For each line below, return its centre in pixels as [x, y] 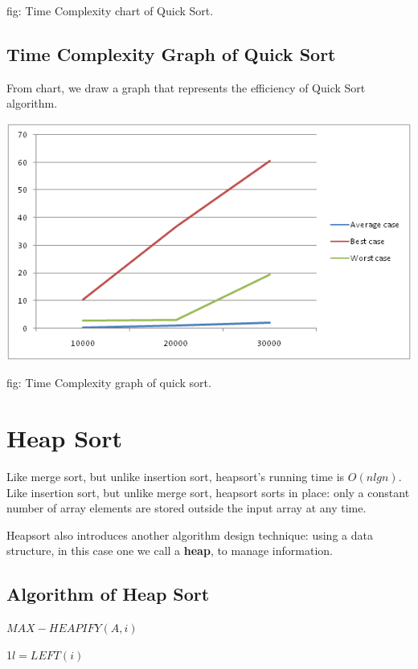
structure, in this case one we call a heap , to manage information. [170, 551]
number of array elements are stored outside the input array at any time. [186, 508]
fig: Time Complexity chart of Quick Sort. [110, 10]
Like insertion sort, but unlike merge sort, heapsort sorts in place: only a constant [208, 492]
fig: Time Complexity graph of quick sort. [109, 383]
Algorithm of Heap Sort [108, 594]
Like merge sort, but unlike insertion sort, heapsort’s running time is [176, 477]
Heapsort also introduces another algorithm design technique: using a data [190, 534]
